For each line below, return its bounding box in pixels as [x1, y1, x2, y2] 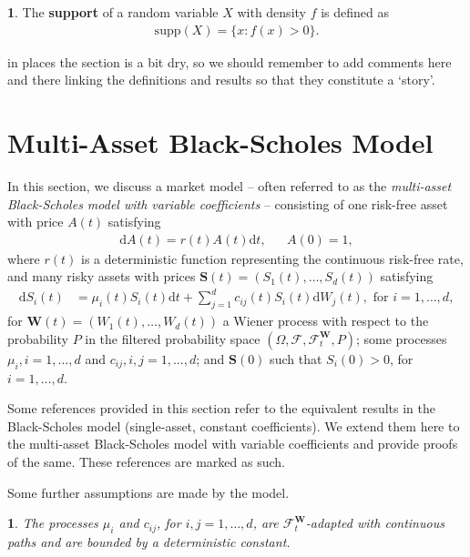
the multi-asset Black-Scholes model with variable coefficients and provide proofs [7, 434, 458, 453]
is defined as [321, 3, 389, 21]
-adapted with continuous [305, 513, 444, 532]
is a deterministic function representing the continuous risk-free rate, [81, 248, 464, 268]
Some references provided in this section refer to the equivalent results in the [7, 399, 435, 418]
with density [237, 3, 306, 21]
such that [270, 349, 322, 368]
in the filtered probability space [85, 329, 261, 348]
